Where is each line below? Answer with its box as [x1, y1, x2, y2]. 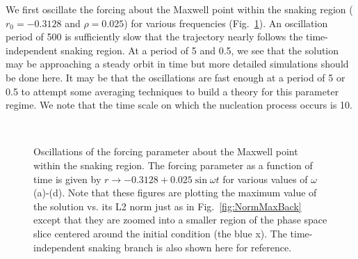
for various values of [222, 171, 308, 186]
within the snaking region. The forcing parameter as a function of [33, 157, 313, 172]
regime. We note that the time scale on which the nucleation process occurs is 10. [6, 97, 352, 112]
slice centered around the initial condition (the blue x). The [33, 226, 287, 240]
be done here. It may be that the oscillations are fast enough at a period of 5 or [6, 70, 345, 84]
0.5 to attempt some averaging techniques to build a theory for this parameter [6, 84, 339, 98]
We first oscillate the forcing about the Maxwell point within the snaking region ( [6, 2, 353, 16]
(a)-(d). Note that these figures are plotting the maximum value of [33, 185, 317, 200]
